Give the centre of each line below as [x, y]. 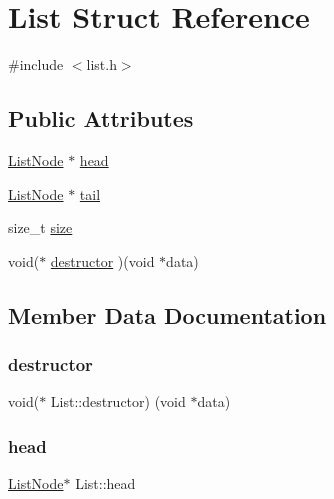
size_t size [40, 227]
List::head [105, 483]
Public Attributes [101, 118]
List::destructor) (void [118, 401]
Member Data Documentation [167, 314]
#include [36, 64]
